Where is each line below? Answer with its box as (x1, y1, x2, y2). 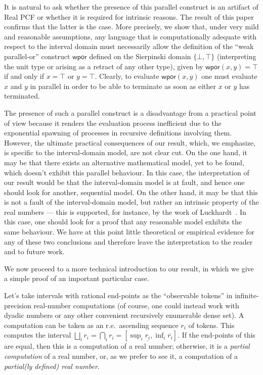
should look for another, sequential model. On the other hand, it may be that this (4, 186, 258, 197)
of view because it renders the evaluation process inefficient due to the (4, 117, 222, 128)
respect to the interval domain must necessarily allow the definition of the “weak (4, 41, 254, 52)
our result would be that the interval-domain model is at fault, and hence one (4, 177, 245, 187)
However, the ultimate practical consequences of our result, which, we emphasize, (4, 137, 256, 148)
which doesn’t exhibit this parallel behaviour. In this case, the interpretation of (4, 167, 249, 177)
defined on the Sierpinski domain (89, 51, 191, 61)
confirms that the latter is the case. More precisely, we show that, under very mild (4, 21, 259, 32)
